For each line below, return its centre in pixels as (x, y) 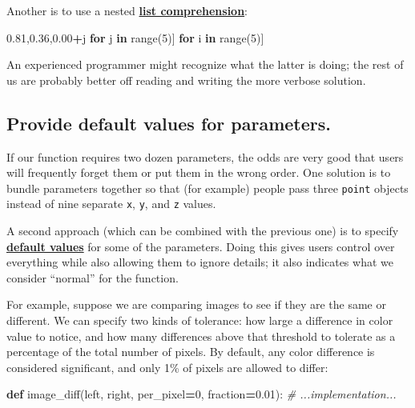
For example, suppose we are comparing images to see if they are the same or (196, 304)
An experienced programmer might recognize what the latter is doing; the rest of (205, 64)
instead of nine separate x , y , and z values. (111, 204)
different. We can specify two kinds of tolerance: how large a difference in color (200, 320)
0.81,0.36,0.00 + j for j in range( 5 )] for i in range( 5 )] (135, 37)
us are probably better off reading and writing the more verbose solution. (186, 80)
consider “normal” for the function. (93, 277)
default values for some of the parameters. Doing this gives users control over (201, 246)
